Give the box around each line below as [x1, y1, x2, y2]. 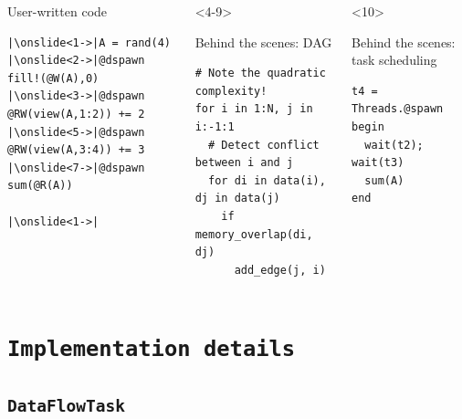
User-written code [7, 2, 108, 20]
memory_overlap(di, [194, 227, 313, 241]
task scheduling [352, 50, 437, 69]
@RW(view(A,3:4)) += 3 [7, 143, 145, 157]
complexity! [194, 84, 268, 98]
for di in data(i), [208, 173, 326, 187]
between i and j [194, 156, 294, 170]
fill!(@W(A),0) [7, 71, 100, 85]
